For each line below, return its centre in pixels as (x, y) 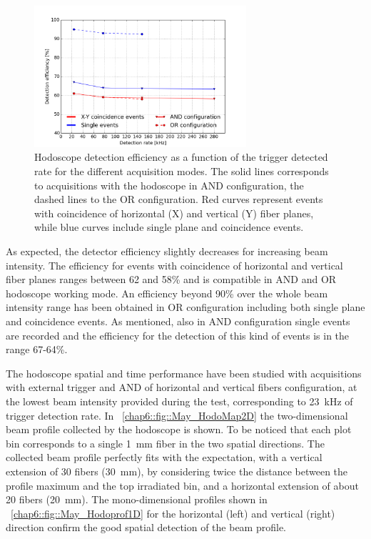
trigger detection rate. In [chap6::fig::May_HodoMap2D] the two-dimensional (177, 415)
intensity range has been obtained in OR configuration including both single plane (185, 307)
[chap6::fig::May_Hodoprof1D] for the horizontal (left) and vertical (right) (173, 513)
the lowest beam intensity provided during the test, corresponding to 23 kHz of (179, 401)
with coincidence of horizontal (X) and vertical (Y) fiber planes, (174, 213)
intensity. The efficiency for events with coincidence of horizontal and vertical (174, 265)
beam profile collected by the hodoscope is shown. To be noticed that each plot (179, 429)
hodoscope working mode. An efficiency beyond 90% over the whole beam (167, 293)
